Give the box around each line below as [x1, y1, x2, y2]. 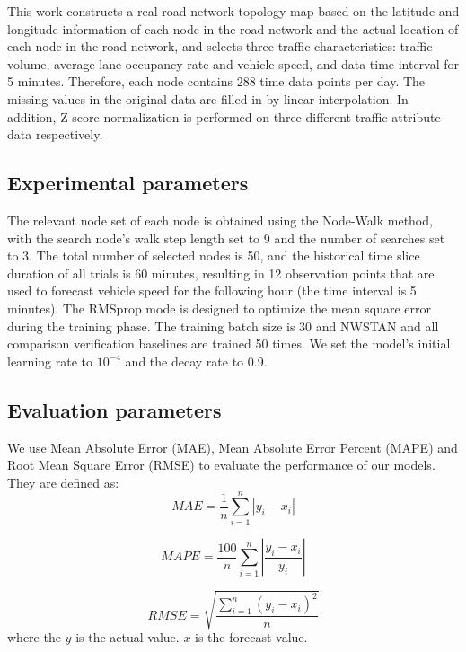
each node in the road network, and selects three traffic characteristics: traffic [7, 37, 433, 56]
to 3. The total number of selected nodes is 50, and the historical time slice [7, 246, 420, 265]
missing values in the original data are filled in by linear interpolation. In [7, 89, 409, 108]
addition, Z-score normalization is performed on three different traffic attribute [7, 107, 441, 126]
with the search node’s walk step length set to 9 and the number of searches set [7, 228, 445, 247]
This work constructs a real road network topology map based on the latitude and [7, 2, 460, 20]
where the [7, 627, 61, 646]
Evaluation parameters [7, 395, 222, 423]
